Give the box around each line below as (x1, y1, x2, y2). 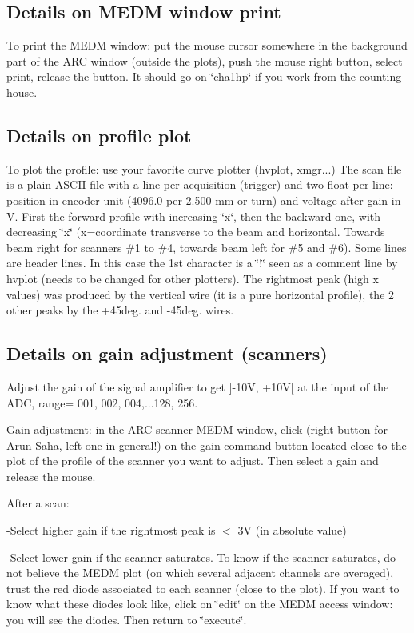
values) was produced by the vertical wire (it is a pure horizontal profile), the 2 (6, 286, 395, 302)
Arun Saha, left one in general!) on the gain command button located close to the (6, 436, 407, 453)
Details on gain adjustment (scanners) (6, 341, 328, 366)
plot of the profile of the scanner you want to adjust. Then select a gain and (6, 452, 379, 469)
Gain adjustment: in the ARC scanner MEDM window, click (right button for (6, 421, 388, 438)
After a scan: (6, 495, 70, 511)
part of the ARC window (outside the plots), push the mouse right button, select (6, 52, 403, 69)
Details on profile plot (6, 122, 192, 147)
